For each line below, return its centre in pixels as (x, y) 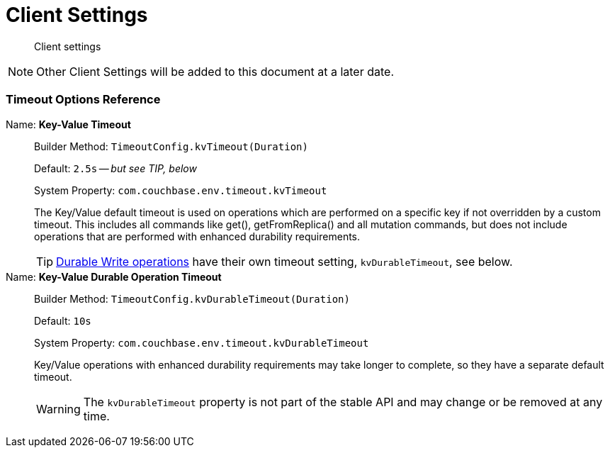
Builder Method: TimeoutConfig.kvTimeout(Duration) (171, 146)
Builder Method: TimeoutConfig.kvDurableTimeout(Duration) (192, 298)
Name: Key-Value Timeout (68, 124)
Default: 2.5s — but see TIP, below (115, 168)
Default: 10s (63, 320)
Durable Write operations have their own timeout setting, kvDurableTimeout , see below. (284, 261)
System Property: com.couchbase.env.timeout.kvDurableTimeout (202, 342)
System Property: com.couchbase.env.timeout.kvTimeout (181, 190)
